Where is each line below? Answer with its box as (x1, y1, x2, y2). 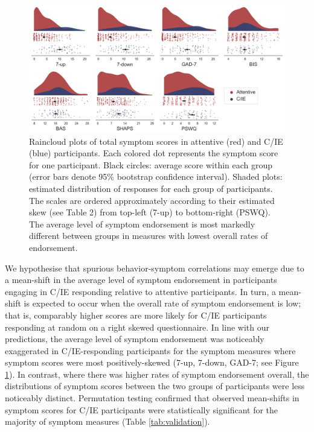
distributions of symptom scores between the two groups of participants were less (5, 380, 305, 392)
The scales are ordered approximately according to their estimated (29, 194, 275, 206)
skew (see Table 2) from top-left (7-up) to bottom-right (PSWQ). (29, 206, 271, 218)
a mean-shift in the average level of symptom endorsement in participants (5, 273, 277, 286)
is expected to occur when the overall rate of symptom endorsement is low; (24, 297, 301, 310)
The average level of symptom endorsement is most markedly (29, 217, 255, 230)
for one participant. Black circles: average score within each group (29, 158, 273, 171)
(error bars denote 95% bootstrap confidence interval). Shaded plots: (29, 170, 283, 183)
